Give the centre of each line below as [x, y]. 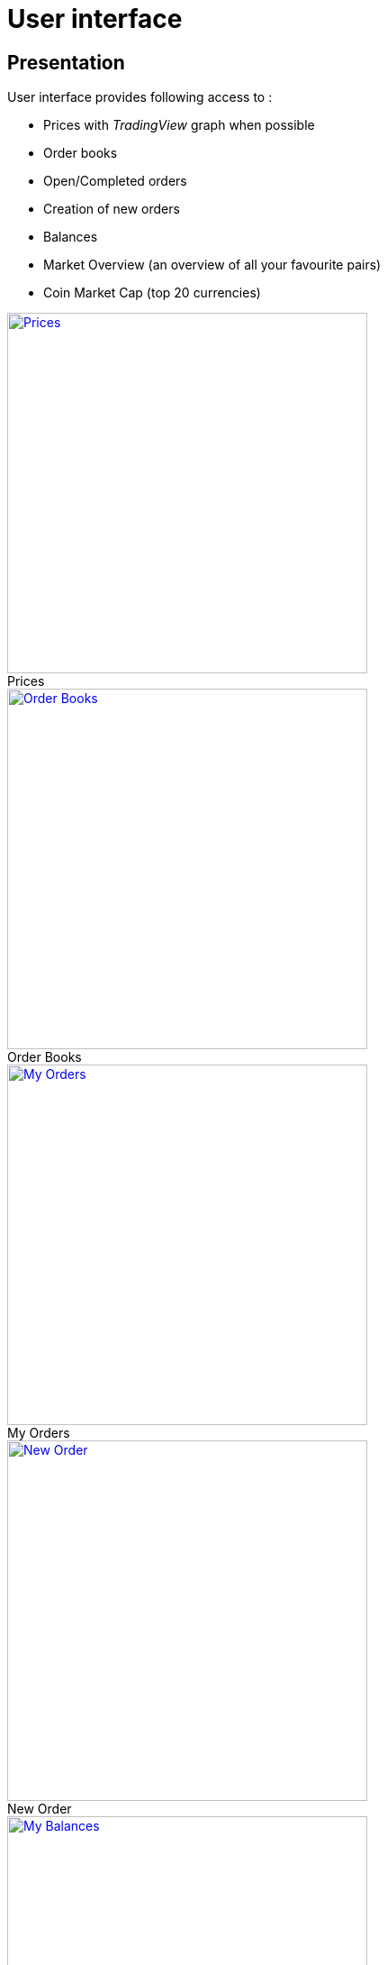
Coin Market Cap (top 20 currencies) [152, 293]
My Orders [39, 1433]
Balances [71, 237]
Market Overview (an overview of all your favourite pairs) [212, 265]
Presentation [66, 62]
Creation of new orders [112, 209]
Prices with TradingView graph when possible [179, 125]
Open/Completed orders [115, 181]
